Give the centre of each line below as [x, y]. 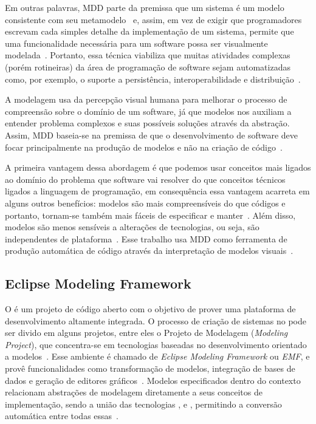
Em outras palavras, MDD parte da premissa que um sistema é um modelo [145, 7]
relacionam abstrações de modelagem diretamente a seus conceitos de [134, 392]
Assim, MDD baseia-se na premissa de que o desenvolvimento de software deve [152, 135]
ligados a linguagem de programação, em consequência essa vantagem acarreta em [157, 191]
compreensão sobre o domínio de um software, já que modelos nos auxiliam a [148, 111]
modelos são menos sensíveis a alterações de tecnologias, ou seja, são [132, 227]
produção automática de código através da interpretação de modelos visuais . [149, 251]
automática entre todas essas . [62, 416]
